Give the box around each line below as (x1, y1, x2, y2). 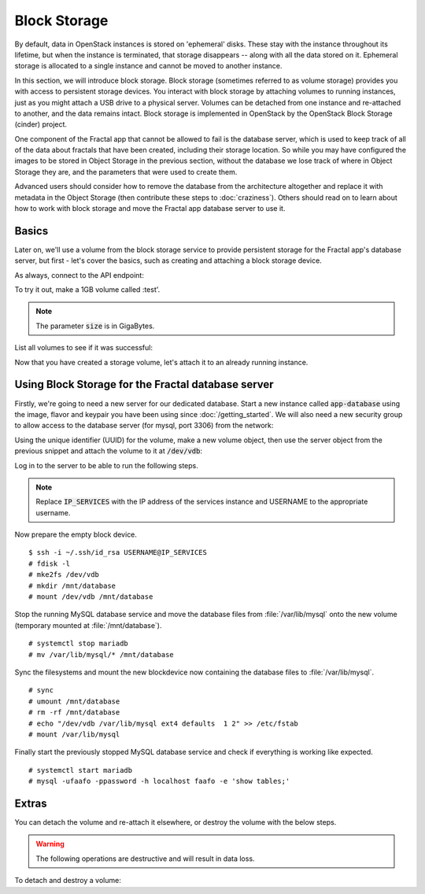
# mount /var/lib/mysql (28, 730, 120, 739)
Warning (35, 839, 65, 849)
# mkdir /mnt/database (28, 581, 116, 590)
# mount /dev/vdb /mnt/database (28, 593, 153, 601)
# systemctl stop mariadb (28, 639, 129, 648)
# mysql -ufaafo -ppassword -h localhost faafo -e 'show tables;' (28, 777, 290, 786)
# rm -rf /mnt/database (28, 708, 120, 717)
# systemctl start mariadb (28, 766, 133, 774)
